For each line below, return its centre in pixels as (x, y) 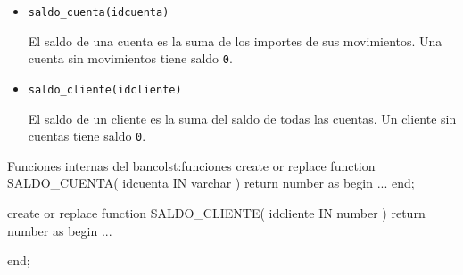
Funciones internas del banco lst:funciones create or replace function (191, 165)
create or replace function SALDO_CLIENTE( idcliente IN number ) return (216, 213)
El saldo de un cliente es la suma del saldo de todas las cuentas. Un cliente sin (242, 118)
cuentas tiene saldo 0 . (87, 136)
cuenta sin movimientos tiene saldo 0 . (130, 58)
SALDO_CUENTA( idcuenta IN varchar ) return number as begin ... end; (211, 183)
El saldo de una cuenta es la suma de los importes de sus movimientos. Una (235, 40)
